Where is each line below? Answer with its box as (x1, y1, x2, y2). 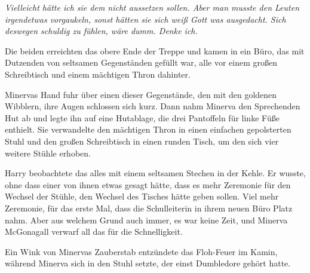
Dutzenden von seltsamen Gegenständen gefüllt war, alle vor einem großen (5, 56, 278, 69)
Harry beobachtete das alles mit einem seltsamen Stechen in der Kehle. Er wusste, (5, 167, 306, 179)
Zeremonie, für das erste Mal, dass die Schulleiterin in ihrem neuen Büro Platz (5, 201, 293, 214)
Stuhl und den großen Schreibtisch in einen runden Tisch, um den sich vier (5, 134, 279, 147)
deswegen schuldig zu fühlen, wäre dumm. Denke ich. (5, 24, 198, 37)
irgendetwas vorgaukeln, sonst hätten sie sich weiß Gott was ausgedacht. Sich (5, 13, 286, 25)
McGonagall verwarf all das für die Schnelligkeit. (5, 225, 183, 238)
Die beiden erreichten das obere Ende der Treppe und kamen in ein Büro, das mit (5, 44, 305, 57)
